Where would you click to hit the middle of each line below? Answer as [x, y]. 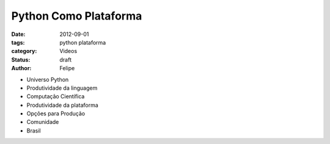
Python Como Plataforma [77, 16]
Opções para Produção [56, 113]
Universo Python [48, 79]
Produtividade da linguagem [62, 88]
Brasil [34, 131]
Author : [21, 68]
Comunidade [43, 122]
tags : [18, 42]
